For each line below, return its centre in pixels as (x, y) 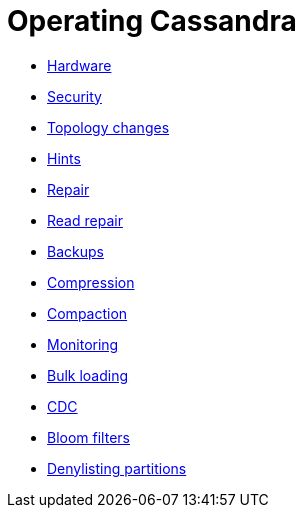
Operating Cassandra (152, 21)
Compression (91, 282)
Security (74, 96)
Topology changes (108, 127)
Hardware (79, 65)
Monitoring (83, 344)
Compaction (87, 313)
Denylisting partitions (117, 468)
